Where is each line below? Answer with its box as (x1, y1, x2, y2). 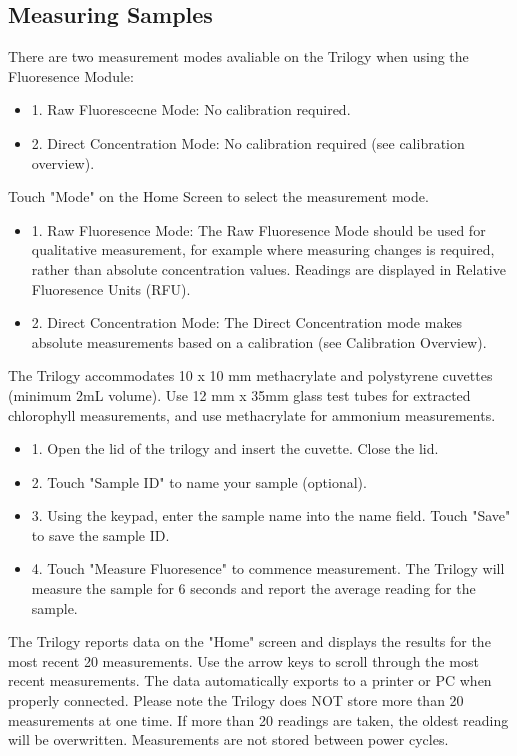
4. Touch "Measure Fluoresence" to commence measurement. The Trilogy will (31, 558, 505, 579)
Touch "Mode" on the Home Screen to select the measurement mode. (8, 186, 429, 207)
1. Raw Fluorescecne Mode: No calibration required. (31, 99, 351, 120)
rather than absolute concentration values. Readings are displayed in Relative (31, 258, 506, 279)
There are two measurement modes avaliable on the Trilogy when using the (8, 46, 469, 67)
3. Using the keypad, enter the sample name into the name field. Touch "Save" (31, 505, 511, 526)
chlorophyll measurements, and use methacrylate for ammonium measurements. (8, 404, 496, 425)
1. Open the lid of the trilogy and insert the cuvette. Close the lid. (31, 438, 439, 459)
